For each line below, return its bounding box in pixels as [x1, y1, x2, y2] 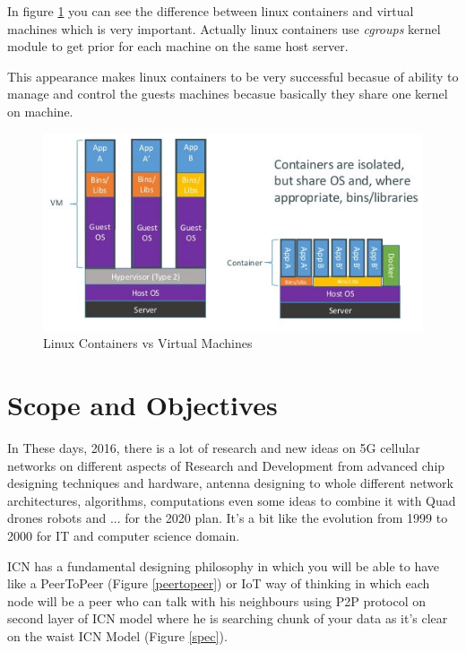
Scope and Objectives [7, 387, 278, 423]
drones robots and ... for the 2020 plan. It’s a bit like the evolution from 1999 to [7, 509, 448, 527]
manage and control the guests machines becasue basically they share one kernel [7, 84, 448, 103]
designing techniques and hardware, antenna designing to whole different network [7, 474, 453, 492]
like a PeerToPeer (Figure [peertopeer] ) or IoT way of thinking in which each [7, 574, 430, 593]
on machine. [7, 101, 73, 120]
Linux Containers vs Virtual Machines [43, 334, 253, 352]
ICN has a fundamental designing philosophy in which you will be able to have [7, 556, 440, 575]
